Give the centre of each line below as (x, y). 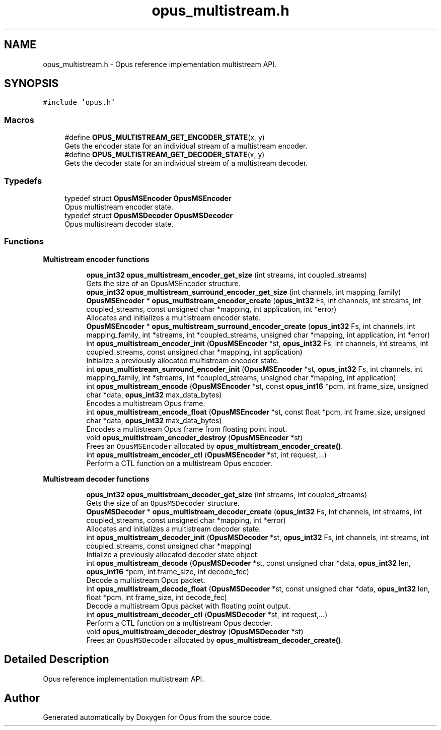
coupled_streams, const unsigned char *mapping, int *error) (186, 520)
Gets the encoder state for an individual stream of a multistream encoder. (186, 146)
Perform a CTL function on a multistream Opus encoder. (179, 463)
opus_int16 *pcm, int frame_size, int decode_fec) (168, 571)
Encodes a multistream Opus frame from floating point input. (187, 429)
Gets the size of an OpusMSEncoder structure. (163, 283)
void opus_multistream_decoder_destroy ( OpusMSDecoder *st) (195, 631)
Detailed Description (57, 659)
